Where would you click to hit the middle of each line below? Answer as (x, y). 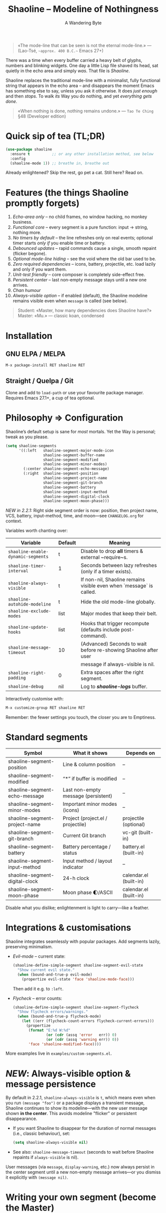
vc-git (130, 833)
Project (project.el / (85, 818)
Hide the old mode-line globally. (118, 602)
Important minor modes (90, 804)
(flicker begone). (30, 254)
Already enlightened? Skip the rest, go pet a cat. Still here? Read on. (75, 173)
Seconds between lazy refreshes (119, 565)
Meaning (119, 543)
